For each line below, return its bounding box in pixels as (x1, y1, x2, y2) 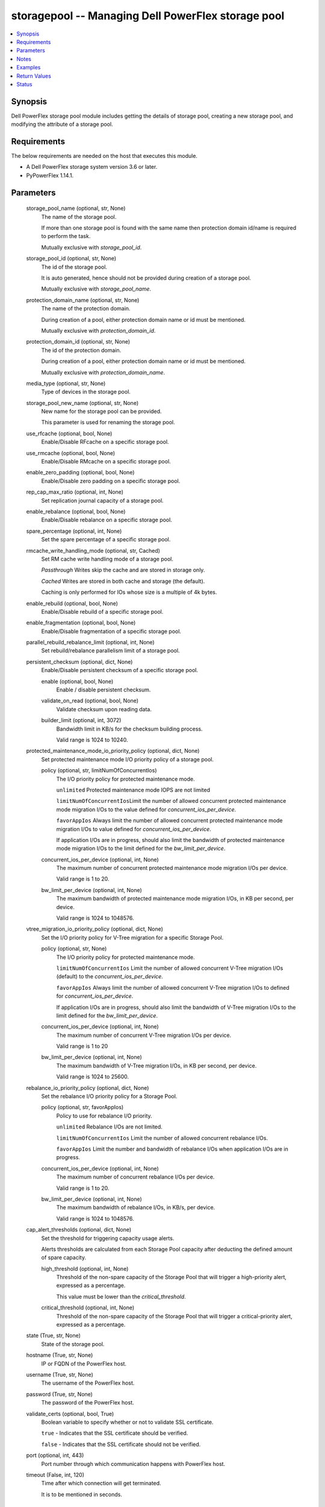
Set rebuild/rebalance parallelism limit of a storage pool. (41, 647, 180, 654)
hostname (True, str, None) (26, 1351, 93, 1359)
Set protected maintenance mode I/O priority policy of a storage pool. (41, 755, 214, 763)
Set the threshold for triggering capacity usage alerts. (41, 1235, 175, 1242)
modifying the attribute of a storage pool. (11, 121, 114, 128)
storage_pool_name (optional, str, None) (26, 205, 126, 212)
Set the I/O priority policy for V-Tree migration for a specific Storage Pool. (41, 934, 224, 941)
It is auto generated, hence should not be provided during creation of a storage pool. (41, 274, 252, 282)
